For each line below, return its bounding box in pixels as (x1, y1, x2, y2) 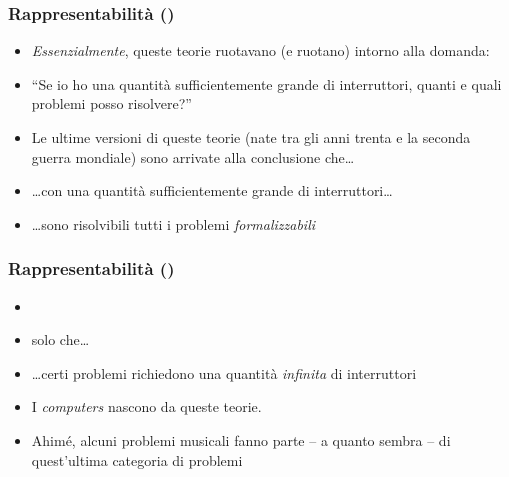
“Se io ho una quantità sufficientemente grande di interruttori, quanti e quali (31, 73, 502, 94)
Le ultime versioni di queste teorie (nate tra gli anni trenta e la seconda (31, 127, 471, 147)
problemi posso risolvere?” (31, 93, 192, 114)
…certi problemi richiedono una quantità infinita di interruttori (31, 362, 417, 383)
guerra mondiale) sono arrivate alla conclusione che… (31, 146, 355, 167)
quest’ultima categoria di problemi (31, 449, 243, 470)
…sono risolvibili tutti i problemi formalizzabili (31, 213, 316, 234)
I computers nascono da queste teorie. (31, 396, 262, 417)
